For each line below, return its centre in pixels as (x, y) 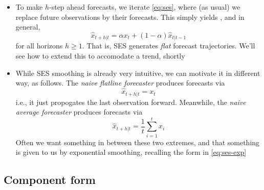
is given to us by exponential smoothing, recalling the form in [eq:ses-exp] (131, 152)
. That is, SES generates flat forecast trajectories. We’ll (169, 46)
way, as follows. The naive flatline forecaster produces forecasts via (120, 83)
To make (29, 7)
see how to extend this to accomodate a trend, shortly (100, 56)
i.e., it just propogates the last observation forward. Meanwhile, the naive (131, 102)
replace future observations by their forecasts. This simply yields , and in (130, 17)
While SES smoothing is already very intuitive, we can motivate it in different (138, 73)
